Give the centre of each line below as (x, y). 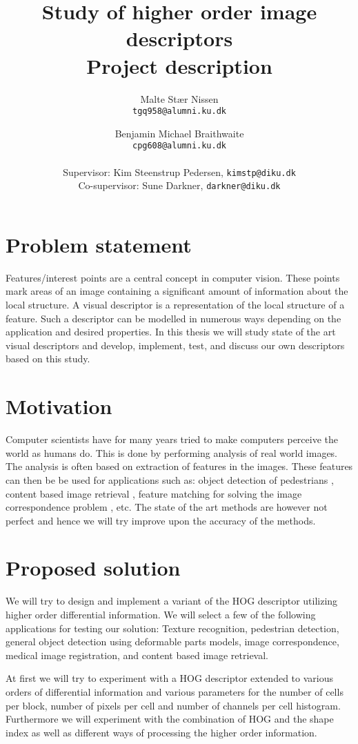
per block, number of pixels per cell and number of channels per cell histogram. (173, 705)
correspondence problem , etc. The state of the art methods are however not (167, 507)
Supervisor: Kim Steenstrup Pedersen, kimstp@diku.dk (179, 172)
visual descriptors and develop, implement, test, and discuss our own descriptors (175, 345)
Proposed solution (93, 568)
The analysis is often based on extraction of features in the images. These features (179, 466)
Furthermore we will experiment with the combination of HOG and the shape (170, 719)
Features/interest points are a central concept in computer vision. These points (173, 277)
